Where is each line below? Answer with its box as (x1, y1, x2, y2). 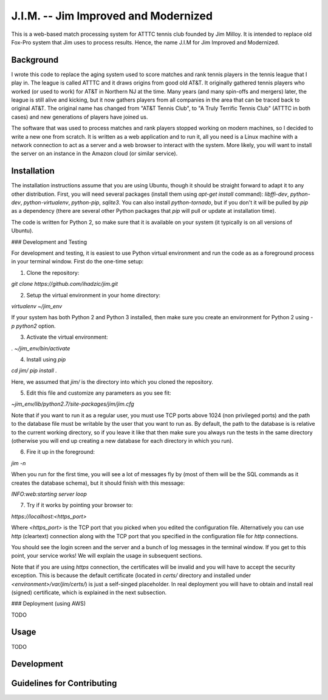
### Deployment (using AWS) (11, 600, 86, 608)
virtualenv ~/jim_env (11, 302, 63, 310)
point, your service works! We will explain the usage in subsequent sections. (11, 552, 203, 560)
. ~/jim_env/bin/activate (11, 344, 70, 352)
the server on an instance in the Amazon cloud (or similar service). (11, 150, 178, 158)
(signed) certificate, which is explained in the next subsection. (11, 589, 167, 596)
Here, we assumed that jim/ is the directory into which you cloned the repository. (11, 378, 214, 386)
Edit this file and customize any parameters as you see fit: (26, 389, 171, 397)
